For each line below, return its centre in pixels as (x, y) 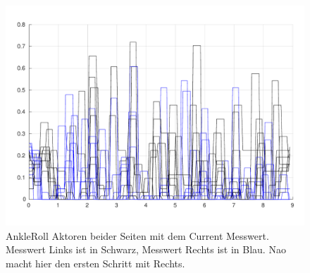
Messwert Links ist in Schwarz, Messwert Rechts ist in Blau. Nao (146, 249)
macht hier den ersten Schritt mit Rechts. (95, 263)
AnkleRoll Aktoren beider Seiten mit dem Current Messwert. (137, 235)
